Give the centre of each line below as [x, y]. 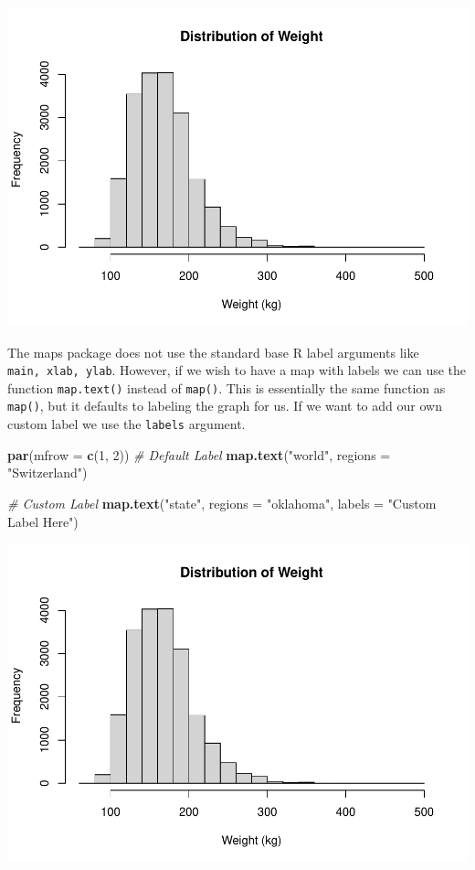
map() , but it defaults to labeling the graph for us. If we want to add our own [225, 406]
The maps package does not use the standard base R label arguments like [213, 352]
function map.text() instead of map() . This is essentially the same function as [227, 387]
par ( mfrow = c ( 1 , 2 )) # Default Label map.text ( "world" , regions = [199, 454]
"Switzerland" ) [47, 473]
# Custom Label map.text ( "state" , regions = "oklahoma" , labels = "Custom [222, 503]
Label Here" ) [43, 521]
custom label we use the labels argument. [127, 424]
